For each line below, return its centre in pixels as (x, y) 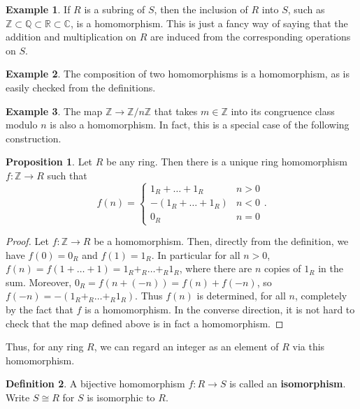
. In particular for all (196, 254)
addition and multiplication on (71, 37)
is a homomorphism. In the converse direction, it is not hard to (220, 309)
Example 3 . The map (54, 111)
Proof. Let (27, 241)
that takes (176, 111)
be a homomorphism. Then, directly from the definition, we (221, 241)
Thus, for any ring (45, 347)
